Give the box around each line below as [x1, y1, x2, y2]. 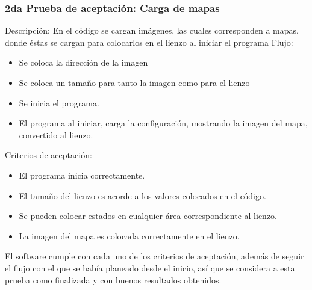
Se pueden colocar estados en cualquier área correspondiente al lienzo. [19, 209, 277, 222]
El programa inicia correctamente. [19, 168, 145, 181]
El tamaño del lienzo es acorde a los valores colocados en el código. [19, 189, 266, 202]
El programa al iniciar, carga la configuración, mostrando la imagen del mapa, [19, 117, 308, 129]
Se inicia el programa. [19, 96, 99, 109]
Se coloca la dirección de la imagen [19, 56, 148, 69]
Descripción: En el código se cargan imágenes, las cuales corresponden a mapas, [5, 24, 299, 37]
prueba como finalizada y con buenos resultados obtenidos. [5, 273, 222, 286]
